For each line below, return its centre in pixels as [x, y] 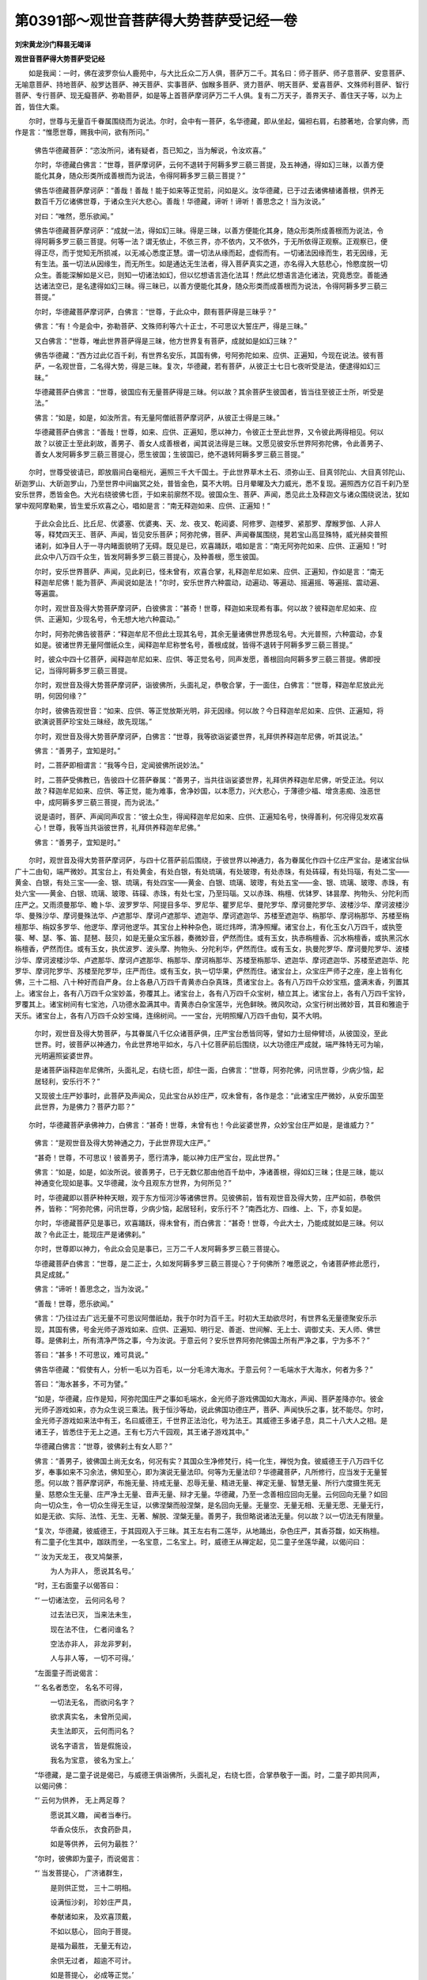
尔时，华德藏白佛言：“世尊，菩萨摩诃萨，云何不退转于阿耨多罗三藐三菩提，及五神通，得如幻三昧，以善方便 [209, 165]
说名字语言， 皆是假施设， [93, 1746]
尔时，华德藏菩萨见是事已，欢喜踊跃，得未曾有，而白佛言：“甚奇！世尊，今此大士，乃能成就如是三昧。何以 [209, 1223]
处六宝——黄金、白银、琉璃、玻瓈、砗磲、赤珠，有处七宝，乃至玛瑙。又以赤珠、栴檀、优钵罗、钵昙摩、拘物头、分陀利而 [212, 893]
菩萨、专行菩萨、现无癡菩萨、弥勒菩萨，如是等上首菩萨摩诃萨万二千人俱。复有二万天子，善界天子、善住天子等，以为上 [208, 96]
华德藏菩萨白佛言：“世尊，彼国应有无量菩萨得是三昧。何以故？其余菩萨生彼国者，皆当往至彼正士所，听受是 [209, 392]
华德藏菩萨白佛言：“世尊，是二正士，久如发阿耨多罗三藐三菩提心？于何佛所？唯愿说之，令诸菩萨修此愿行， [209, 1263]
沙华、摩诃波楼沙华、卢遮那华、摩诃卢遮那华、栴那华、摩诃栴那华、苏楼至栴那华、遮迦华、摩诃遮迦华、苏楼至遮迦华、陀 [212, 960]
